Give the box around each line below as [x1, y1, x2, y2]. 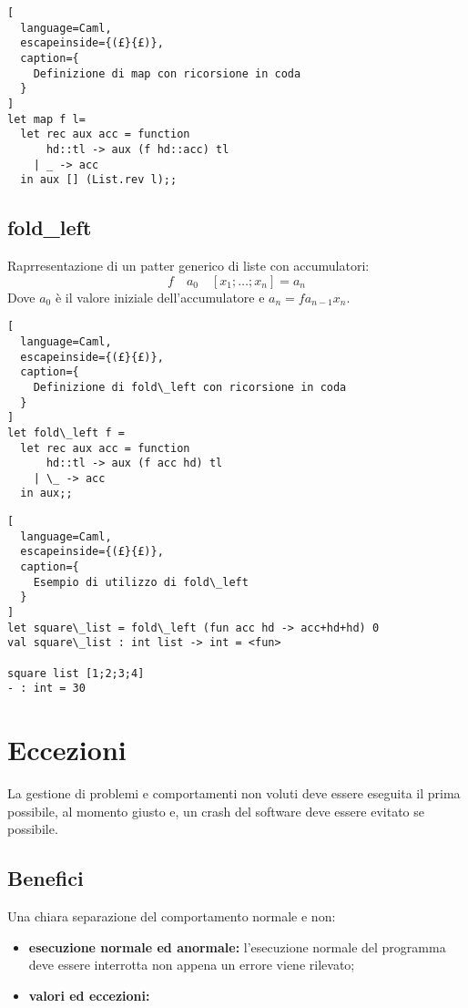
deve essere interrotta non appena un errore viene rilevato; [28, 955, 355, 974]
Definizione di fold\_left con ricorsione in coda [33, 380, 347, 394]
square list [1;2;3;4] [7, 666, 145, 680]
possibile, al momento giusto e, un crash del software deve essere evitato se [7, 801, 424, 820]
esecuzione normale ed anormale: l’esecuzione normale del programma [28, 937, 446, 956]
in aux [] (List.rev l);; [20, 173, 178, 187]
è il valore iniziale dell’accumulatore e [55, 287, 265, 306]
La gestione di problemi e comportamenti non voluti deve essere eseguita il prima [7, 784, 461, 803]
